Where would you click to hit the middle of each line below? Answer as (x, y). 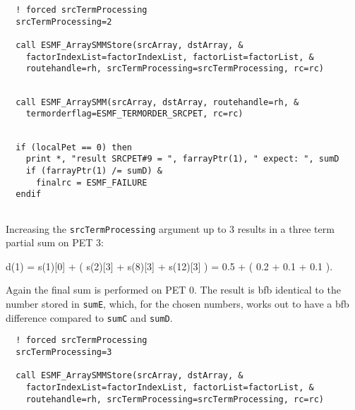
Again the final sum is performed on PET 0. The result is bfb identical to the (173, 290)
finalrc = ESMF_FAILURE (91, 182)
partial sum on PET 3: (55, 242)
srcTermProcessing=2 (64, 22)
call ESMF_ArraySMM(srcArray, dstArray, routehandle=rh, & (157, 102)
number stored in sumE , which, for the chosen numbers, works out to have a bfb (177, 303)
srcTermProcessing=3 (64, 352)
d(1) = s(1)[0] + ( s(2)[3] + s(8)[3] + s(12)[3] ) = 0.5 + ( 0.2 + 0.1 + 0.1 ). (169, 266)
